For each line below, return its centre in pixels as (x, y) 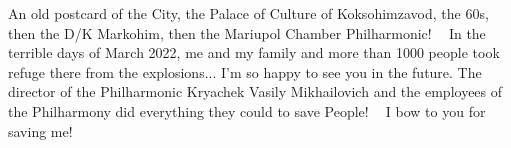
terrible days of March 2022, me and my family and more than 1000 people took (254, 52)
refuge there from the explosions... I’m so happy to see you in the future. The (245, 71)
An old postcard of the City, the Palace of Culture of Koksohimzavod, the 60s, (248, 13)
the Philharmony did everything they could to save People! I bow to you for (247, 110)
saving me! (40, 130)
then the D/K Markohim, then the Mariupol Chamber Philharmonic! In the (247, 32)
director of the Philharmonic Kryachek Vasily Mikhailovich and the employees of (255, 91)
